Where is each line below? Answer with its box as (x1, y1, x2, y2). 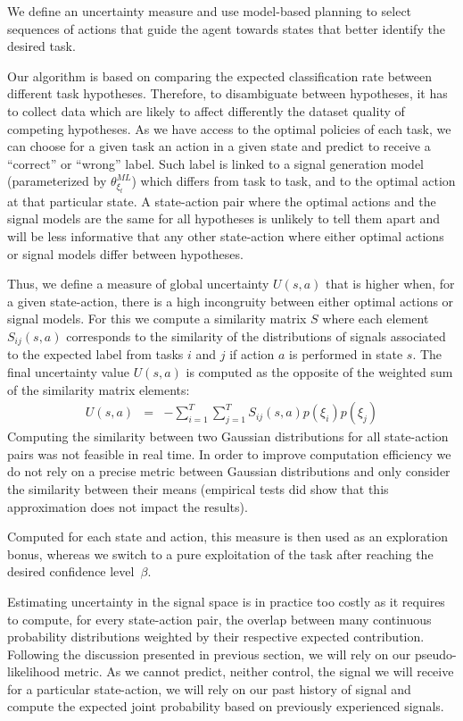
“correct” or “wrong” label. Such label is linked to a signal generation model (7, 154, 425, 172)
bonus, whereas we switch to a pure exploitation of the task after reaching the (7, 544, 434, 563)
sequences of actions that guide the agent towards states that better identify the (7, 19, 445, 38)
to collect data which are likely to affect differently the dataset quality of (7, 101, 405, 120)
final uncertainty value (7, 362, 129, 381)
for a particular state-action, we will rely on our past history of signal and (7, 679, 411, 698)
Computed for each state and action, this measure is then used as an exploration (7, 527, 449, 546)
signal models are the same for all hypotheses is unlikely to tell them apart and (7, 209, 441, 228)
